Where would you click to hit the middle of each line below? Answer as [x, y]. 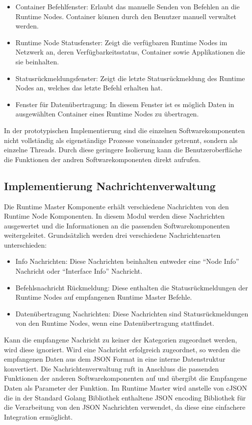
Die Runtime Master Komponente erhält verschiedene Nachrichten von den [116, 206]
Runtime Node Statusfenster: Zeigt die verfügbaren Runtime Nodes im [121, 42]
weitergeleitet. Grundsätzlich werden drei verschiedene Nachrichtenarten [112, 235]
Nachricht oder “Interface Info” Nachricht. [79, 271]
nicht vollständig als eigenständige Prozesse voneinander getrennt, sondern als [121, 140]
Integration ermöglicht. [38, 416]
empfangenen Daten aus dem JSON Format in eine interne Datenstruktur [115, 359]
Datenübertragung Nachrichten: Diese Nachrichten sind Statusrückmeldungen [132, 313]
